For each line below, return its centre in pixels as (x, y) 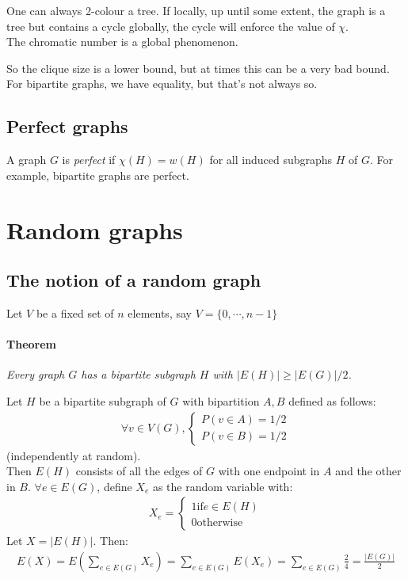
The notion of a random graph (134, 280)
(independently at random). (74, 455)
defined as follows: (332, 400)
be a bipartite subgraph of (103, 400)
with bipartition (221, 400)
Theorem (31, 344)
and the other (368, 471)
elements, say (160, 312)
